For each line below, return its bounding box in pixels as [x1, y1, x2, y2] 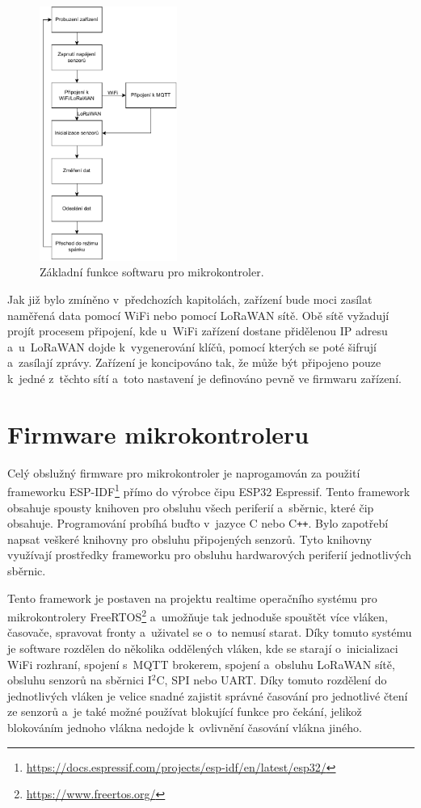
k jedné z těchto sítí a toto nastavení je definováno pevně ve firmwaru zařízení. [7, 370, 402, 387]
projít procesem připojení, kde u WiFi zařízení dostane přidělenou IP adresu [7, 322, 388, 339]
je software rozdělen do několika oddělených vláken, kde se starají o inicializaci [7, 640, 398, 657]
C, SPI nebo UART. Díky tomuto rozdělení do [156, 671, 387, 688]
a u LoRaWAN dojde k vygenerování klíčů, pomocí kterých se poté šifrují [7, 338, 377, 355]
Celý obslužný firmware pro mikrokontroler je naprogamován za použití [7, 464, 360, 481]
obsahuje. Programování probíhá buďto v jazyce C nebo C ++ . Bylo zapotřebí [7, 515, 389, 532]
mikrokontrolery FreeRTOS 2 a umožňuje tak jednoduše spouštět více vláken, [7, 606, 388, 625]
